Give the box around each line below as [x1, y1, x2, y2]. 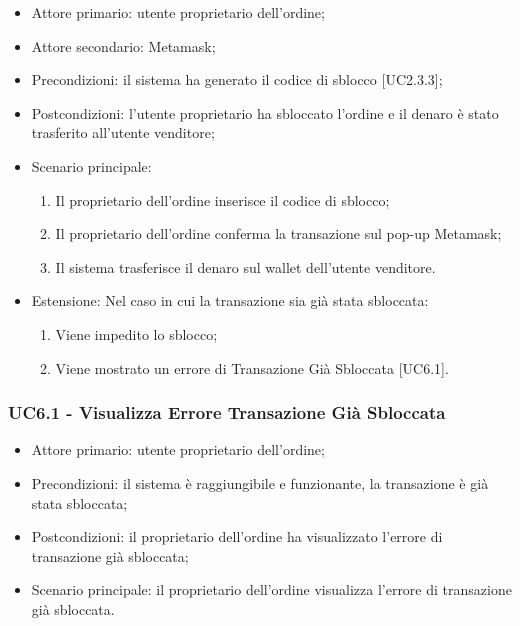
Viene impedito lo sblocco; [55, 323, 218, 344]
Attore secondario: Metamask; [31, 35, 216, 56]
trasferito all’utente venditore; [31, 122, 215, 143]
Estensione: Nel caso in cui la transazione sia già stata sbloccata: [31, 290, 429, 311]
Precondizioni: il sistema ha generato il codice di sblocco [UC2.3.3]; [31, 69, 443, 90]
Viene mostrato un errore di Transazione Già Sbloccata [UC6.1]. [55, 357, 449, 378]
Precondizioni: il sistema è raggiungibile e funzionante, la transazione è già [31, 472, 489, 493]
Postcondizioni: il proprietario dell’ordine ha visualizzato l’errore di [31, 526, 443, 547]
